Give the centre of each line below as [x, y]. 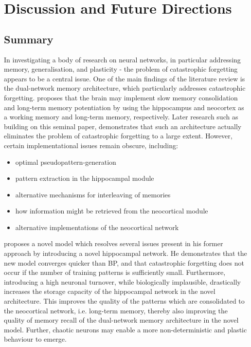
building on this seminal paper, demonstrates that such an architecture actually [123, 126]
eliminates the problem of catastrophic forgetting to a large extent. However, [118, 136]
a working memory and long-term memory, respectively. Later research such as [121, 117]
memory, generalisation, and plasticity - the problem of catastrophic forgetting [121, 69]
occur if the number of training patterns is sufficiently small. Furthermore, [115, 272]
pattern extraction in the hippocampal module [85, 178]
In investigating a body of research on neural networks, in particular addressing [122, 59]
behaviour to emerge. [35, 339]
